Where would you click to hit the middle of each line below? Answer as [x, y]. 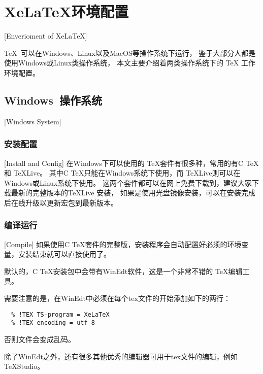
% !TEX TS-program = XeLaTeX [60, 314]
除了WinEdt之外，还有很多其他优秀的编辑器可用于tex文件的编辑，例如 [121, 356]
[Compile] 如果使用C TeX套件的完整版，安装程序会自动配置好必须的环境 [123, 244]
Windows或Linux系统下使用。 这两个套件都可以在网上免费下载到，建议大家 [128, 182]
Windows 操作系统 [53, 100]
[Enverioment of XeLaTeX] [46, 36]
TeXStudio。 [24, 366]
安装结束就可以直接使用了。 [64, 254]
